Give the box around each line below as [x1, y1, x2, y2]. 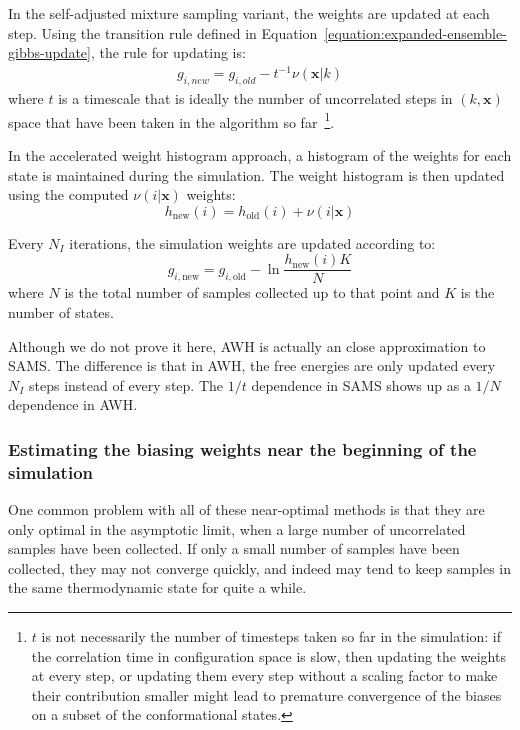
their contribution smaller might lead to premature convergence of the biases [31, 684, 502, 705]
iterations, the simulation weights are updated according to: [69, 232, 436, 253]
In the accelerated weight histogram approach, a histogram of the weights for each [8, 144, 512, 165]
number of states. [8, 301, 114, 322]
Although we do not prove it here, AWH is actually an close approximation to [8, 335, 486, 356]
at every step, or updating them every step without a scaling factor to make [31, 665, 498, 686]
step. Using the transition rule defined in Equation [8, 22, 318, 43]
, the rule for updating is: [90, 42, 246, 63]
